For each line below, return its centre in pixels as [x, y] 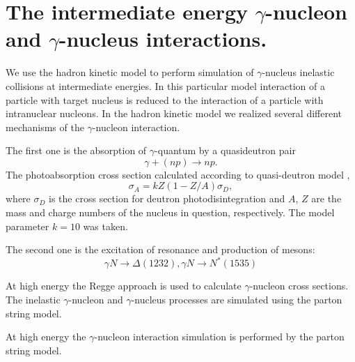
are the [326, 198]
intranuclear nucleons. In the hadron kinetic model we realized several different [174, 113]
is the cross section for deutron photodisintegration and [167, 198]
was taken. [105, 226]
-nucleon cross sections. [299, 286]
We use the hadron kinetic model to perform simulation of [130, 72]
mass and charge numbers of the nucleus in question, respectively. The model [170, 212]
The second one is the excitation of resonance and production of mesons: [160, 249]
